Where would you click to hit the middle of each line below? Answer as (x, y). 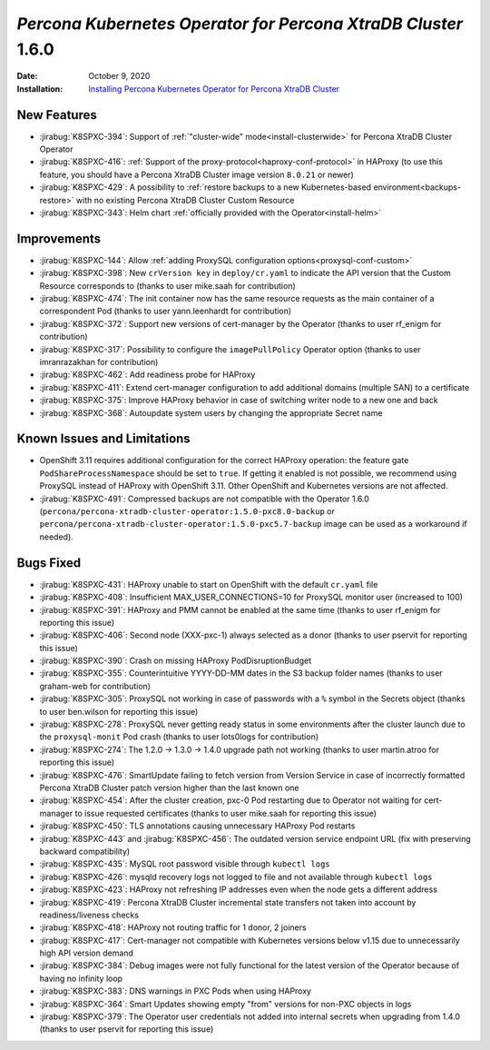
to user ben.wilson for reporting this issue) (119, 711)
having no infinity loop (81, 978)
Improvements (59, 238)
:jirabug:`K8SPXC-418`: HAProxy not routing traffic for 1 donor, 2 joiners (173, 927)
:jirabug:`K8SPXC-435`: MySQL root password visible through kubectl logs (185, 864)
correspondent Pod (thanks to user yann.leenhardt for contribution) (166, 311)
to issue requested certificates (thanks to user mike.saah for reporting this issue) (225, 813)
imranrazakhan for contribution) (99, 362)
